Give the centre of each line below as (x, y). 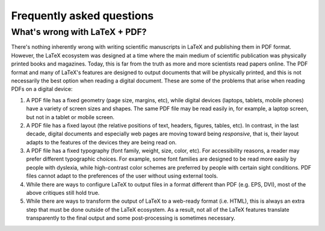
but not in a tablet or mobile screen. (70, 117)
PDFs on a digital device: (42, 89)
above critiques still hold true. (63, 193)
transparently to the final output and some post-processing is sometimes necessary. (131, 218)
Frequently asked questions (82, 16)
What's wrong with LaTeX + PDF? (79, 32)
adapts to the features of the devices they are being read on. (101, 142)
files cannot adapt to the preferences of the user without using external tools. (122, 176)
